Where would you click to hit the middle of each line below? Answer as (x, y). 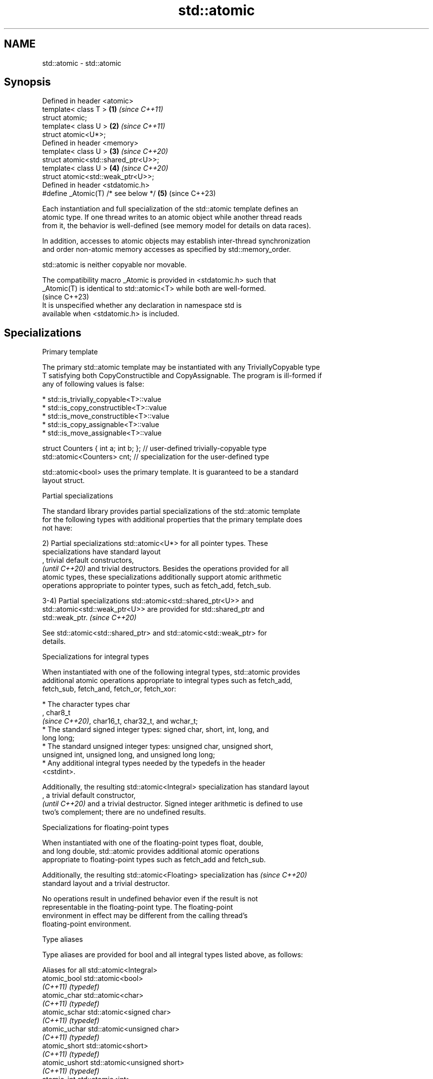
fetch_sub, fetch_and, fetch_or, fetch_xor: (109, 689)
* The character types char (86, 704)
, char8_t (56, 713)
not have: (57, 528)
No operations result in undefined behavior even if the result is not (150, 899)
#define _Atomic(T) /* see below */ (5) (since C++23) (129, 194)
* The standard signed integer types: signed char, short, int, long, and (155, 730)
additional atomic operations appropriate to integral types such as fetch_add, (167, 681)
